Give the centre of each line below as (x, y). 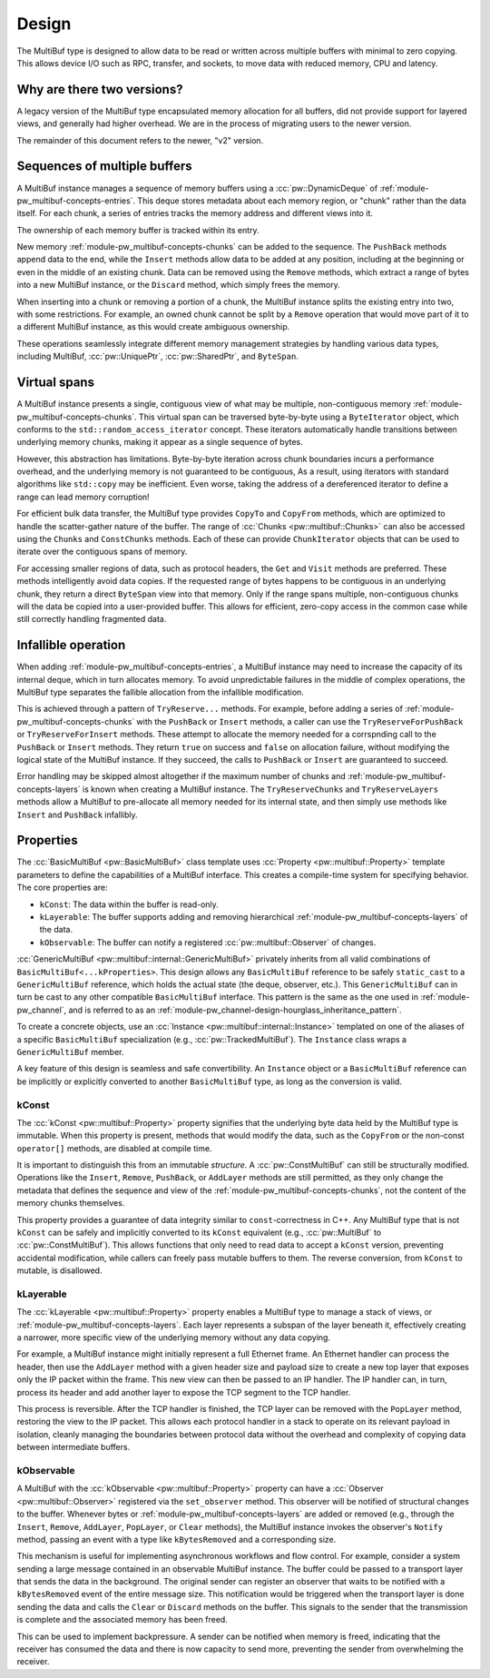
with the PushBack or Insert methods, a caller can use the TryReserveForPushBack (300, 721)
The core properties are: (62, 888)
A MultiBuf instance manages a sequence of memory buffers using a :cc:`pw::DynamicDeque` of (197, 188)
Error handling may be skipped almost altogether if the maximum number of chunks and (181, 776)
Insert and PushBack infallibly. (77, 814)
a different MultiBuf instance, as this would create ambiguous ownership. (153, 327)
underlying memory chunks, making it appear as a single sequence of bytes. (160, 442)
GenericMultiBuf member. (70, 1051)
